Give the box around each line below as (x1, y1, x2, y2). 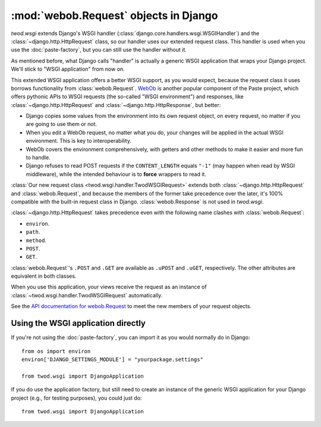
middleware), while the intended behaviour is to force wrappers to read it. (26, 170, 206, 178)
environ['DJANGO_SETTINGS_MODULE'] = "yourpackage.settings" (21, 356, 203, 363)
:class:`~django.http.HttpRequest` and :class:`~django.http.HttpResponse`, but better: (11, 101, 221, 108)
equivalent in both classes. (11, 272, 77, 280)
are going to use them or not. (26, 121, 97, 128)
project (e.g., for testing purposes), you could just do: (11, 394, 142, 401)
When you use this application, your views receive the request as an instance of (11, 283, 207, 291)
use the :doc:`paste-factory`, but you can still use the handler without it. (11, 46, 187, 54)
